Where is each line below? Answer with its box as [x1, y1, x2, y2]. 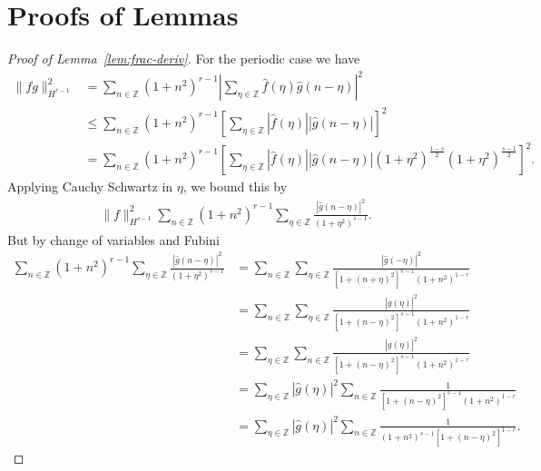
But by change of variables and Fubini [7, 230, 220, 249]
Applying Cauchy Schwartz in [7, 177, 173, 196]
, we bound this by [182, 177, 288, 196]
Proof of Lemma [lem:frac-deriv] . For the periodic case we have [7, 49, 360, 68]
